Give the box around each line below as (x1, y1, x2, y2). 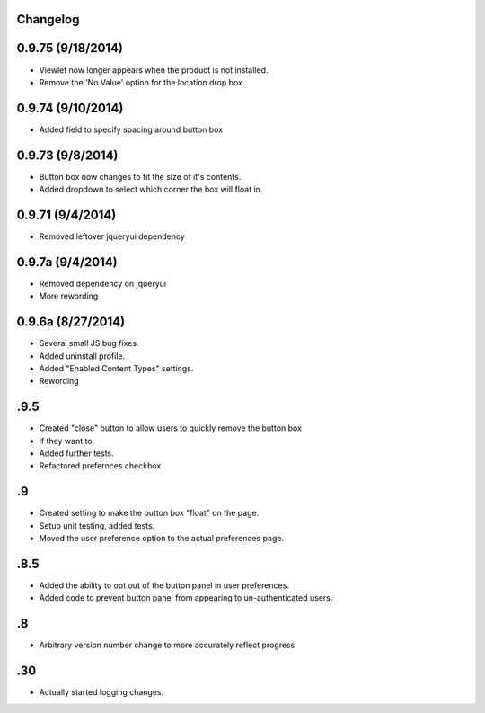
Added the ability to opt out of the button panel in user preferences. (39, 580, 289, 591)
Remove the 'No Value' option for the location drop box (39, 76, 242, 87)
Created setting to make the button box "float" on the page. (39, 508, 260, 519)
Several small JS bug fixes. (39, 338, 139, 349)
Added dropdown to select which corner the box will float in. (39, 184, 263, 195)
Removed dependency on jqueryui (39, 278, 166, 289)
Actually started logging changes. (39, 687, 164, 698)
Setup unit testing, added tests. (39, 520, 155, 530)
